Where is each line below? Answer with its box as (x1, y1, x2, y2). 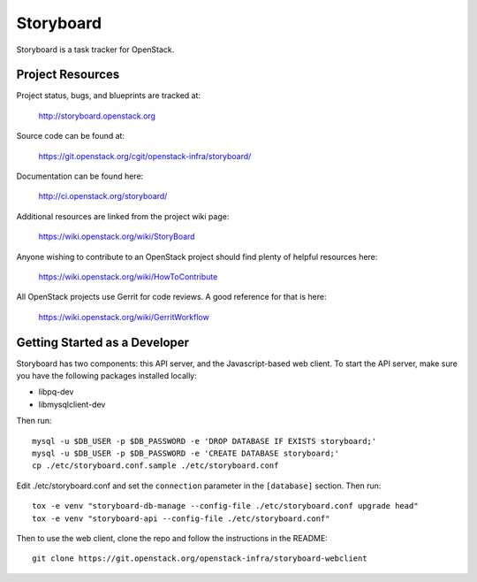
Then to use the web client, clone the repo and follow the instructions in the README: (16, 532, 329, 543)
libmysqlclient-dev (38, 399, 106, 410)
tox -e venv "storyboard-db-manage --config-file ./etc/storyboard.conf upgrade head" (32, 501, 419, 511)
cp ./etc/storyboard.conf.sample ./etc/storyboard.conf (32, 461, 279, 471)
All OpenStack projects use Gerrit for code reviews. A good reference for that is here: (16, 292, 327, 302)
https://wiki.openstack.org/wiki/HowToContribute (38, 271, 218, 282)
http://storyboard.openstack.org (38, 111, 156, 121)
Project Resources (16, 67, 120, 82)
